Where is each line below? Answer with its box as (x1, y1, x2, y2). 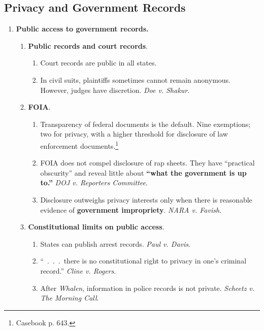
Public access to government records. (16, 23, 149, 34)
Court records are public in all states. (40, 57, 157, 68)
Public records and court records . (28, 40, 148, 51)
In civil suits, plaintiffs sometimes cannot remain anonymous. (40, 74, 230, 85)
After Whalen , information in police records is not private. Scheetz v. (40, 282, 255, 293)
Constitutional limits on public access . (28, 221, 164, 232)
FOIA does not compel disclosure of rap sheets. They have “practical (40, 157, 255, 168)
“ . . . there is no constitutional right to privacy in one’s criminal (40, 255, 247, 266)
